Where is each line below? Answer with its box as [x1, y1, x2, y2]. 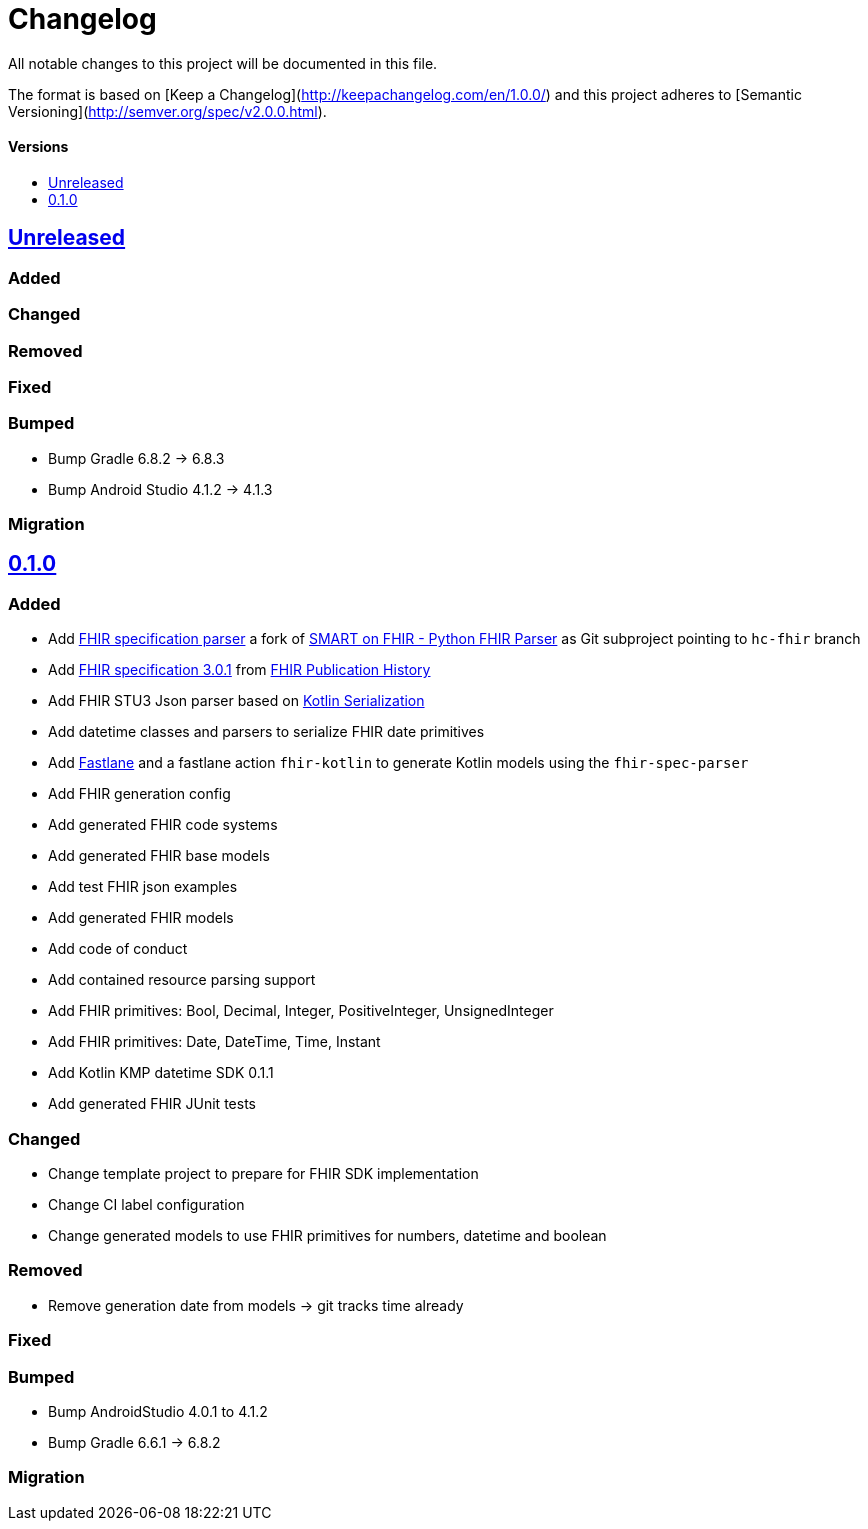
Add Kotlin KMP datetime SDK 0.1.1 [48, 1064, 274, 1082]
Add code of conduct [48, 940, 188, 958]
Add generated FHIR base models [48, 847, 270, 865]
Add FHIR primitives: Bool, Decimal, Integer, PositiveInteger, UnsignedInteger [48, 1002, 554, 1020]
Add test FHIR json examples [48, 878, 238, 896]
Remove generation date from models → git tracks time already [48, 1296, 464, 1314]
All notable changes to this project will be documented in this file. [8, 54, 438, 72]
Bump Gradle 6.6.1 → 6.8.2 [48, 1433, 221, 1451]
